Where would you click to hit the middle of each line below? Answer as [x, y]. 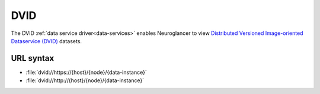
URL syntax [33, 58]
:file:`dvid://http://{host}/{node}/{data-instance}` [85, 80]
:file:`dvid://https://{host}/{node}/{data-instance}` [87, 72]
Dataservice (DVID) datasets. [47, 41]
